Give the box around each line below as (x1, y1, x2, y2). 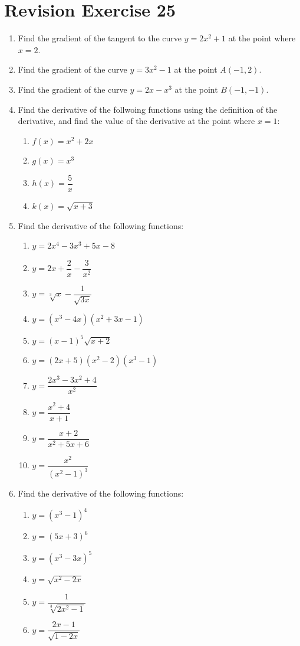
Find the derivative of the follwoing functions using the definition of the (18, 103, 278, 115)
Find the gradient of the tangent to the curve (18, 32, 182, 44)
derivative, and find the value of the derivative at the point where (18, 115, 255, 127)
